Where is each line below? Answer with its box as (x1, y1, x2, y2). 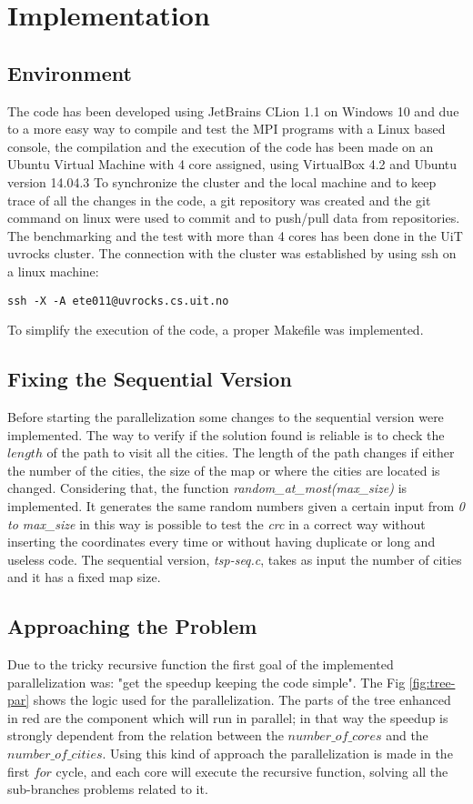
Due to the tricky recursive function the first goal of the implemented (7, 655, 394, 674)
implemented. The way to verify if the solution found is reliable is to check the (7, 425, 445, 444)
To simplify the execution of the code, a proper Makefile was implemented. (7, 320, 424, 339)
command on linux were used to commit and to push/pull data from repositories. (7, 208, 460, 227)
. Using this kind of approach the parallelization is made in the (102, 744, 453, 763)
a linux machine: (7, 261, 99, 280)
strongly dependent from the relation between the (7, 726, 284, 745)
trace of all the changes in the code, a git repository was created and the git (7, 190, 431, 209)
